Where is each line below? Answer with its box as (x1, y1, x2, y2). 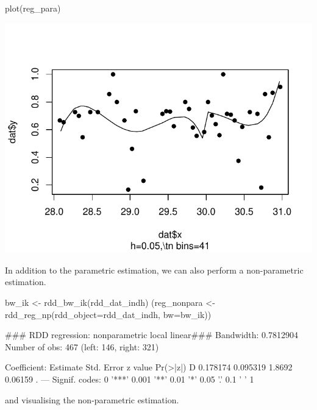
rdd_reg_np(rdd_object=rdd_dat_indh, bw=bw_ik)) (5, 308, 212, 320)
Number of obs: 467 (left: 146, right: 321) (5, 340, 159, 353)
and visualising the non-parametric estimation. (5, 393, 179, 406)
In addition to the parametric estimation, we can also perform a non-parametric (5, 263, 304, 276)
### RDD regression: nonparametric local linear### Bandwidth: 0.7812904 (5, 328, 299, 341)
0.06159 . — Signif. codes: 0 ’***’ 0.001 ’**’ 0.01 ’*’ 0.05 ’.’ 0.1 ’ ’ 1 (5, 373, 254, 385)
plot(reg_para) (5, 2, 61, 14)
